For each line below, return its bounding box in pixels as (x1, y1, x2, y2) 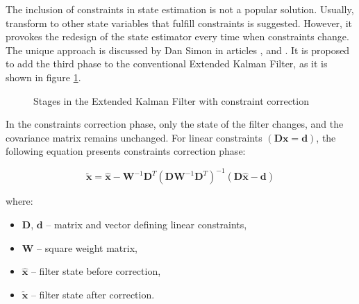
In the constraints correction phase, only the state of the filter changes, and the (6, 117, 344, 131)
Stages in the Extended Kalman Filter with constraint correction (33, 93, 309, 108)
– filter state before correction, (31, 264, 161, 278)
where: (6, 194, 33, 208)
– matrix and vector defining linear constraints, (46, 217, 247, 232)
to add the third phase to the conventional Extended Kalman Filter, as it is (6, 56, 328, 71)
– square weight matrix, (37, 240, 137, 255)
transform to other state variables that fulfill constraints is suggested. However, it (6, 15, 352, 30)
